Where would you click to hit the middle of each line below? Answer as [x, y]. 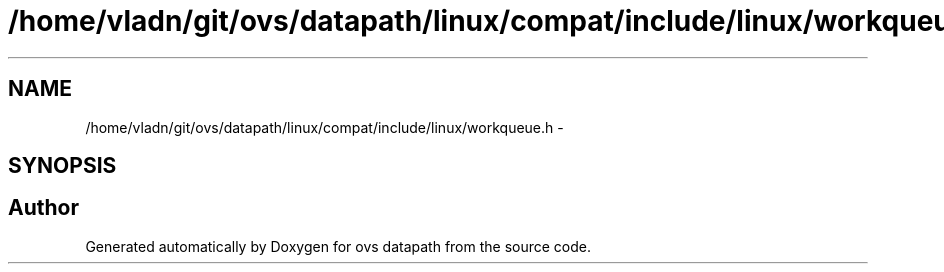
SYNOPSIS [62, 166]
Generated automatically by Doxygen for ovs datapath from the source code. [338, 246]
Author [43, 208]
